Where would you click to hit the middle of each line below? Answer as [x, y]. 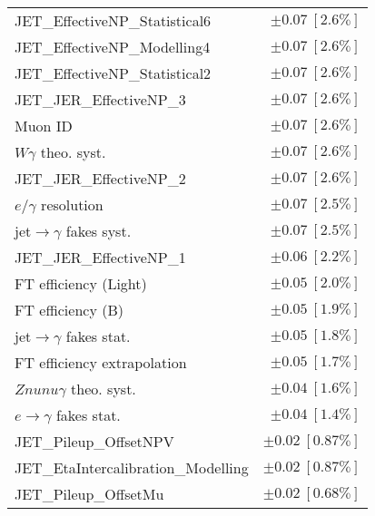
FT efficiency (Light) [81, 283]
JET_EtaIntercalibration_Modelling [132, 467]
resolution [72, 204]
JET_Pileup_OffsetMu [89, 494]
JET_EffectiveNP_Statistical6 [113, 20]
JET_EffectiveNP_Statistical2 [113, 73]
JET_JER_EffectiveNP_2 [100, 178]
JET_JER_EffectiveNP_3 [100, 99]
